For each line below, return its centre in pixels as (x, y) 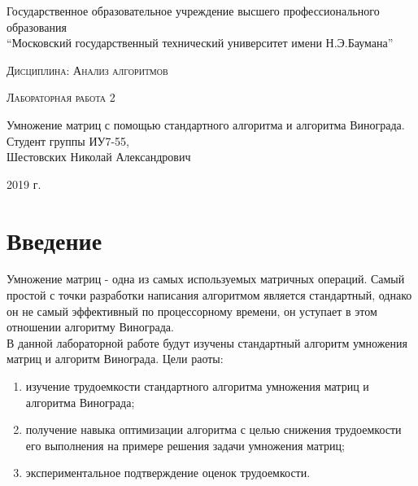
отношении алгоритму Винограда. (90, 327)
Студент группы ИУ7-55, (68, 140)
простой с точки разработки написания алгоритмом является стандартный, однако (209, 295)
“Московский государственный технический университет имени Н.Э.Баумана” (200, 43)
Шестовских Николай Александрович (99, 157)
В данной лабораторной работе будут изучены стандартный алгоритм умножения (207, 342)
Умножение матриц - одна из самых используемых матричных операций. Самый (206, 279)
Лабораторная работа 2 (61, 97)
